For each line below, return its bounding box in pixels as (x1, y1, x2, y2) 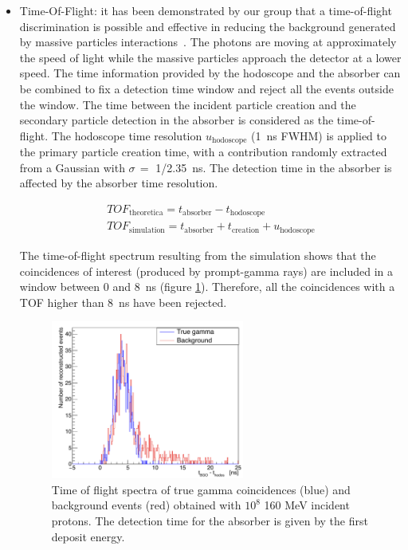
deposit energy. (51, 528, 125, 544)
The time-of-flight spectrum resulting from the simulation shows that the (19, 246, 376, 263)
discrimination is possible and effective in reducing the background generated (19, 18, 396, 34)
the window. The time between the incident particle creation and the (19, 96, 356, 112)
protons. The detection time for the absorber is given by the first (51, 513, 368, 529)
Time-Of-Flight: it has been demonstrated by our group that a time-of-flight (19, 2, 392, 18)
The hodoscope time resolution (51, 127, 202, 143)
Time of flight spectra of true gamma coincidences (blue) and (51, 481, 351, 497)
